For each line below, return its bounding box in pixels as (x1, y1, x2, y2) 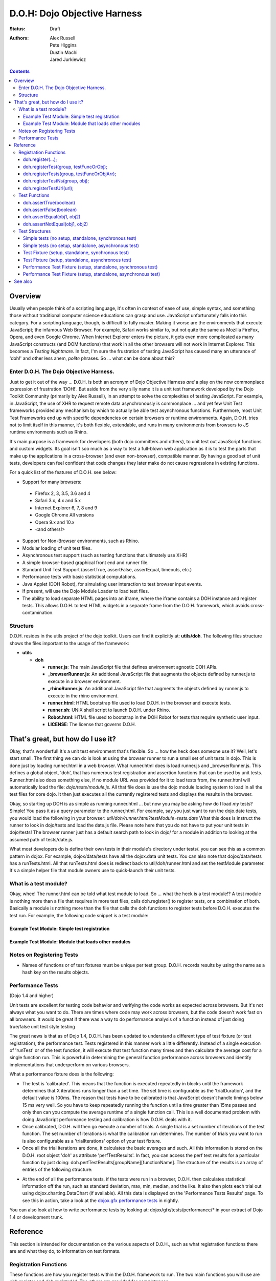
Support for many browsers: (22, 479, 82, 485)
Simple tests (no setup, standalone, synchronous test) (23, 235, 137, 241)
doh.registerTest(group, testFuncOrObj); (23, 163, 107, 170)
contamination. (22, 610, 54, 616)
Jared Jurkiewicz (50, 56, 86, 63)
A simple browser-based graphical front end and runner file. (22, 559, 149, 566)
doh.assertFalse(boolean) (23, 206, 77, 213)
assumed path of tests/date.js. (9, 836, 74, 842)
